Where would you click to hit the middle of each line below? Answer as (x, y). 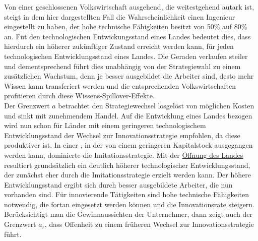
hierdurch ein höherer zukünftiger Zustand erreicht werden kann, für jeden (119, 46)
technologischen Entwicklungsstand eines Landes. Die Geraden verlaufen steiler (126, 56)
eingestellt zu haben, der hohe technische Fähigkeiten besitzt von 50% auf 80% (126, 26)
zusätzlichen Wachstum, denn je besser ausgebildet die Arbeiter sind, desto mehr (129, 76)
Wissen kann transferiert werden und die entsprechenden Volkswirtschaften (120, 85)
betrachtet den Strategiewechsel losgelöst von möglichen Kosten (156, 105)
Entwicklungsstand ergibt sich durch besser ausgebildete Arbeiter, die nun (118, 184)
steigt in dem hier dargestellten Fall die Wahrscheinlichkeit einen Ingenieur (120, 16)
